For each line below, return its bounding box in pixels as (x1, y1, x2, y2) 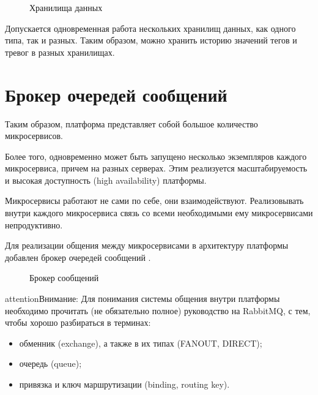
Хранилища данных (29, 1, 103, 13)
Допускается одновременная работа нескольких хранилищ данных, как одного (5, 21, 296, 34)
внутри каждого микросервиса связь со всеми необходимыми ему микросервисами (5, 206, 313, 219)
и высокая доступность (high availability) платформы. (5, 173, 207, 186)
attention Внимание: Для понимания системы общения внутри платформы (5, 292, 280, 305)
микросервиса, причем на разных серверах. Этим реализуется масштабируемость (5, 162, 308, 175)
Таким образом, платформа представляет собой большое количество (5, 117, 258, 130)
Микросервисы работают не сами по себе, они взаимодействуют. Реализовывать (5, 194, 304, 207)
